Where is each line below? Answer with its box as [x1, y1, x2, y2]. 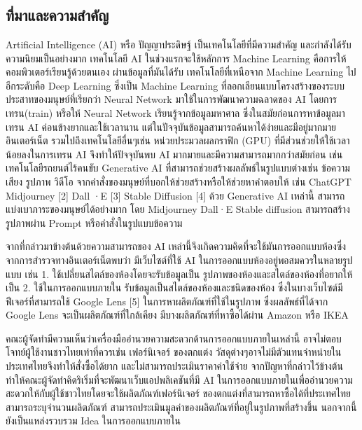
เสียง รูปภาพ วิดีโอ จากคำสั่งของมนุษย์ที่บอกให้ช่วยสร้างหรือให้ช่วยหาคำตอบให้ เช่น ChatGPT [6, 174, 351, 188]
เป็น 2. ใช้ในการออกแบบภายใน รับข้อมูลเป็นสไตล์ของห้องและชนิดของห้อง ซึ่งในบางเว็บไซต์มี [6, 280, 343, 295]
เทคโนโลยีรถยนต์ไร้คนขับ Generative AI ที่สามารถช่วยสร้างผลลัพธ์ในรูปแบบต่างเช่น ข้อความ [6, 160, 350, 175]
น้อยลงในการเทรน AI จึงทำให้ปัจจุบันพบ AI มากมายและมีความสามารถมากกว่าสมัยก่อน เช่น [6, 146, 343, 161]
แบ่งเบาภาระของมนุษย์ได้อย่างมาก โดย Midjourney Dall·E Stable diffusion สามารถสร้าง [6, 202, 350, 216]
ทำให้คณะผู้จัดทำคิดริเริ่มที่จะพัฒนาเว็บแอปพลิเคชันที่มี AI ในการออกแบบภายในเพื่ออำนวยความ [6, 372, 353, 387]
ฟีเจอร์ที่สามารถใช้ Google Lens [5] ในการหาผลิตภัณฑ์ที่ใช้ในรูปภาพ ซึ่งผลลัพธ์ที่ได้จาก [6, 293, 328, 308]
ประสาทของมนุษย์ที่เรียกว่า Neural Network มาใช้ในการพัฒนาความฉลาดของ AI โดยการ [6, 92, 337, 106]
